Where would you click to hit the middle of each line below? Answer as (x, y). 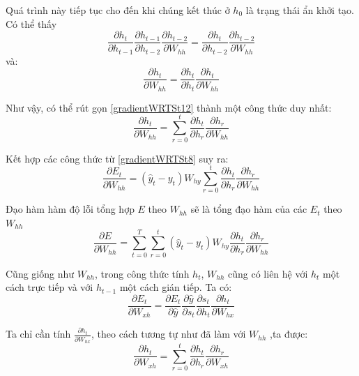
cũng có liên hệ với (268, 273)
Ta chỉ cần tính (38, 334)
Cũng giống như (40, 273)
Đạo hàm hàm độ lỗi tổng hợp (70, 209)
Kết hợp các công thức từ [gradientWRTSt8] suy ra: (117, 158)
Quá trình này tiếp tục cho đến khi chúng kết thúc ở (118, 10)
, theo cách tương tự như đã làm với (169, 334)
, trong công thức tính (142, 273)
